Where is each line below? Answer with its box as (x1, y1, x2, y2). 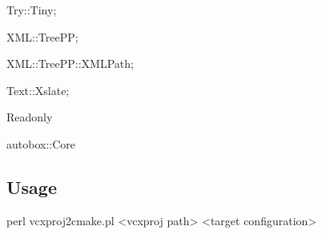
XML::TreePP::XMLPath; (6, 55, 134, 72)
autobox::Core (6, 135, 76, 152)
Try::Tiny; (6, 2, 57, 18)
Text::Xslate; (6, 81, 70, 98)
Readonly (6, 109, 53, 125)
